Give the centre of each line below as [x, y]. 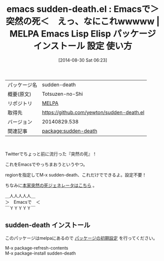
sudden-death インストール [48, 225]
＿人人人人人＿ [20, 196]
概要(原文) [19, 94]
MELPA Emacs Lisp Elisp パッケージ [83, 34]
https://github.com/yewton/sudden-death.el [93, 112]
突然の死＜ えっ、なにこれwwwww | [83, 21]
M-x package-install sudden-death [41, 253]
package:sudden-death [69, 131]
